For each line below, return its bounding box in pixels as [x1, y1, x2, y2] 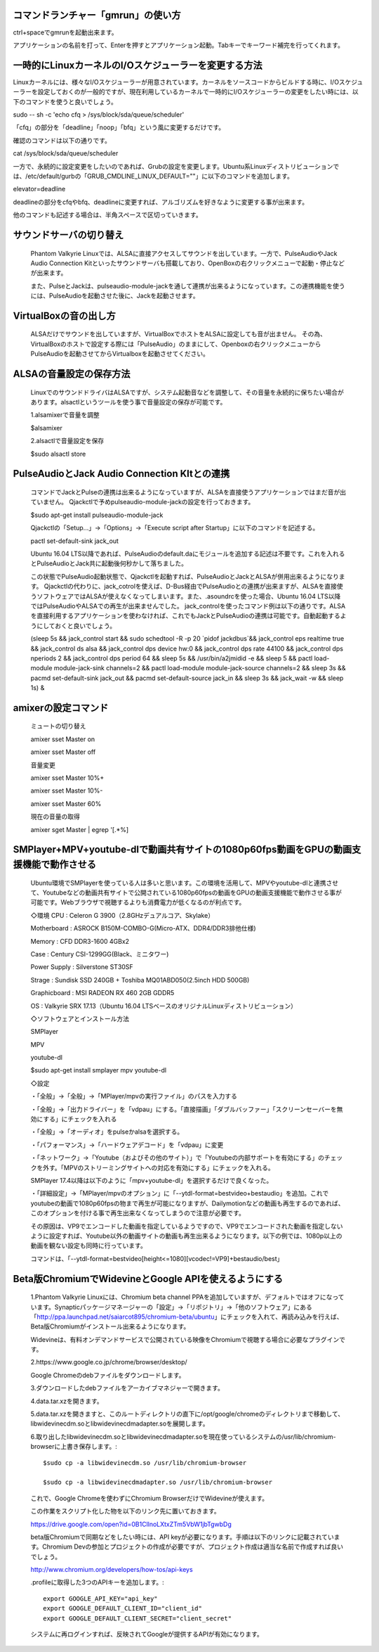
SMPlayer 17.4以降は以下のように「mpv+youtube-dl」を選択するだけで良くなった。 [30, 1176, 273, 1184]
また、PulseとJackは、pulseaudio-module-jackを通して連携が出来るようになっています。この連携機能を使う [30, 281, 345, 290]
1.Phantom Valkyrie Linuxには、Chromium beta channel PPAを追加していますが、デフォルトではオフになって [30, 1293, 345, 1301]
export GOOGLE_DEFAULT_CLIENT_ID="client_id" [43, 1604, 203, 1613]
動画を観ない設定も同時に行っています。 [30, 1241, 147, 1250]
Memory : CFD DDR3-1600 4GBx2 [30, 937, 130, 945]
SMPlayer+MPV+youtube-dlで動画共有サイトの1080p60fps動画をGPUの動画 [13, 844, 352, 856]
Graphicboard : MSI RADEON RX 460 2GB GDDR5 [30, 989, 175, 997]
